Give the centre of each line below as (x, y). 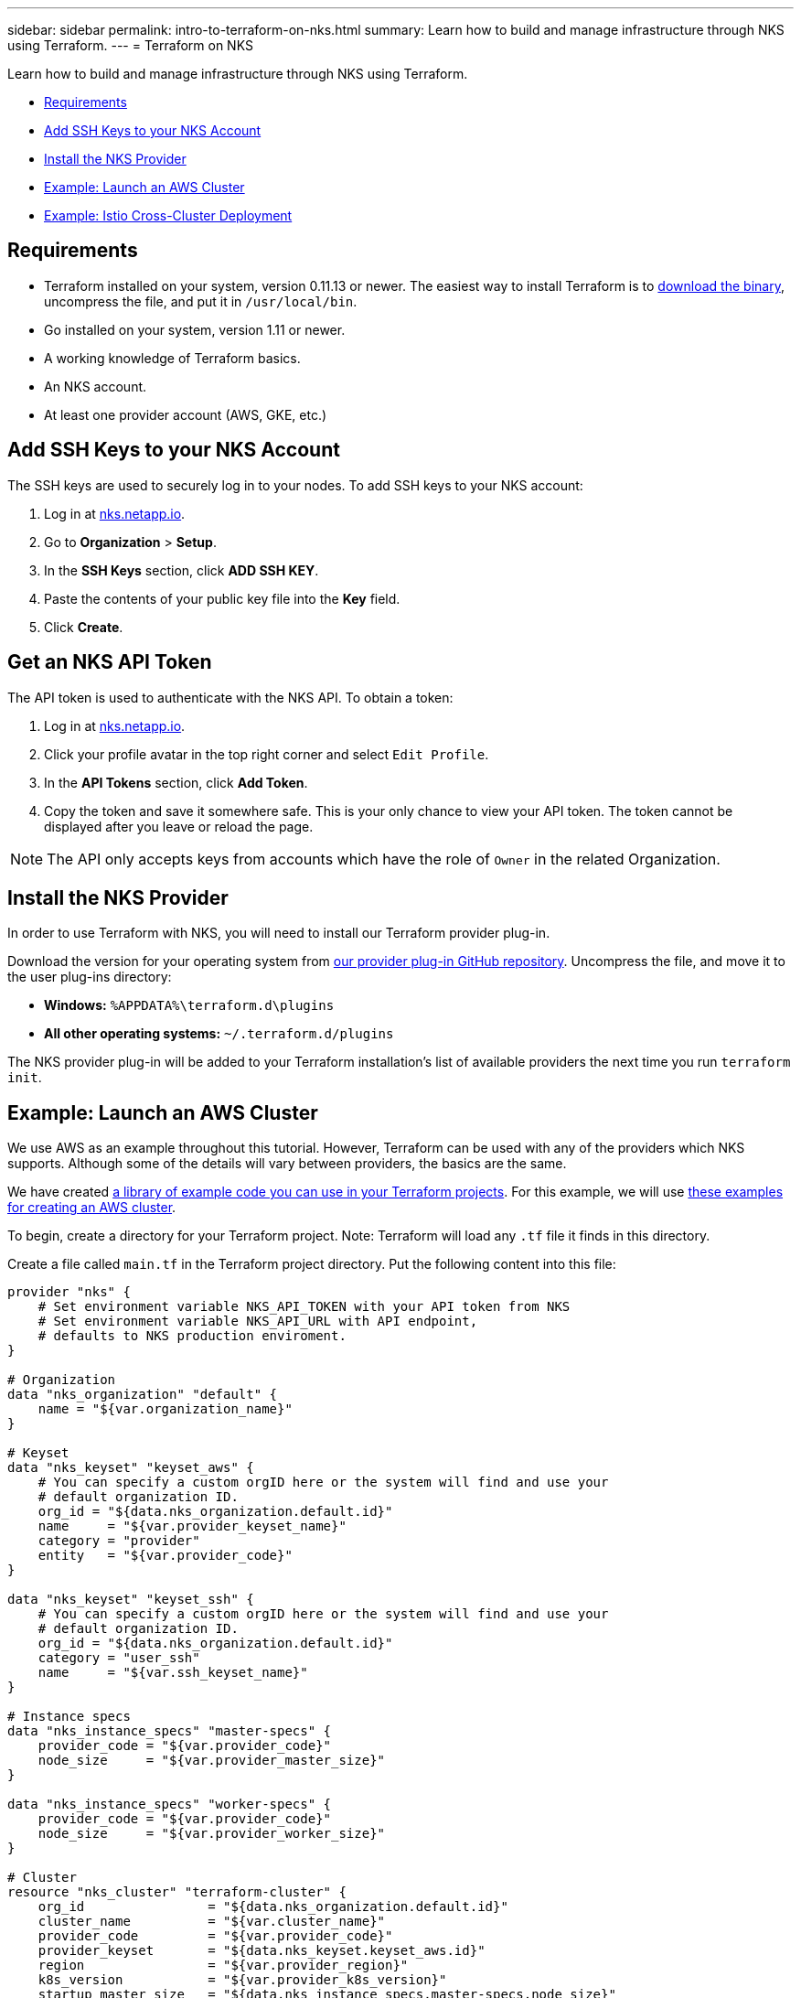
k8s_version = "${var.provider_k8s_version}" (242, 1980)
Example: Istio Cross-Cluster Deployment (168, 215)
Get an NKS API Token (110, 662)
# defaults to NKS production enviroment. (192, 1336)
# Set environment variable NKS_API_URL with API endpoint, (258, 1321)
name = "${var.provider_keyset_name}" (192, 1526)
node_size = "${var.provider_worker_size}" (212, 1834)
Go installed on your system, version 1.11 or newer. (195, 329)
